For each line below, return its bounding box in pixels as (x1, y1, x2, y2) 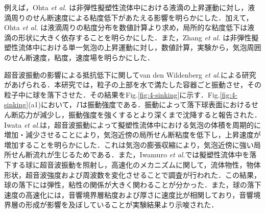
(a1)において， (28, 99, 76, 110)
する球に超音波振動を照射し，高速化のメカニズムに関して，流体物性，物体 (11, 159, 261, 170)
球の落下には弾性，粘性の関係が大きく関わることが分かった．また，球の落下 (4, 179, 261, 190)
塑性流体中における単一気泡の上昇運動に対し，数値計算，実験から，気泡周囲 (4, 42, 261, 53)
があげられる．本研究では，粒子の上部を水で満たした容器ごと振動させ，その (4, 79, 261, 90)
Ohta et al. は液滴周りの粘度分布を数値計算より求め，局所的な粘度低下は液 (4, 22, 255, 33)
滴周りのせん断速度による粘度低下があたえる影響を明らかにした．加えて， (4, 12, 253, 22)
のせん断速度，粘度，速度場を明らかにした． (4, 52, 154, 62)
